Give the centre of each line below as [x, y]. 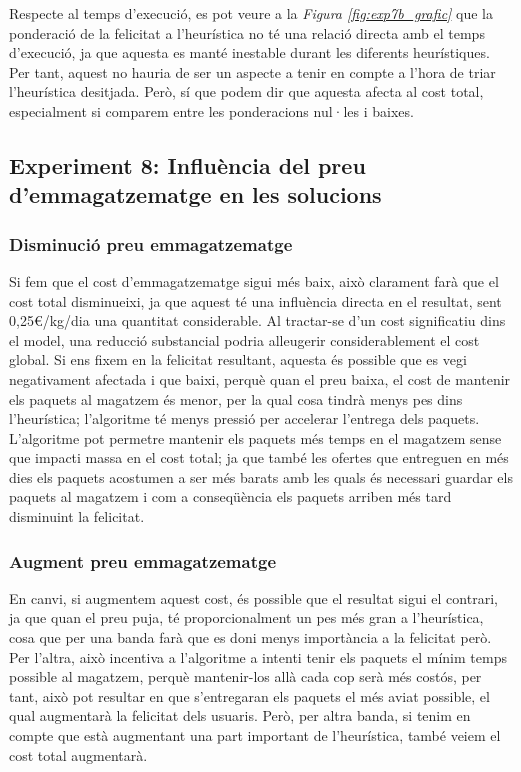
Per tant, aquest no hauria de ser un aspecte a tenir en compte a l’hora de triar [252, 71]
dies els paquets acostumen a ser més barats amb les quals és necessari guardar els [261, 476]
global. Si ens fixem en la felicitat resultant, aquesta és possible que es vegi [238, 359]
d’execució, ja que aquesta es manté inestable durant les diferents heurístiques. [249, 52]
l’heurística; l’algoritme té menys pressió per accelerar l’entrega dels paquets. [244, 418]
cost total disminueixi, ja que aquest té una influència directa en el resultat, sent [255, 300]
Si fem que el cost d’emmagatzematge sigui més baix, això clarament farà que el [254, 280]
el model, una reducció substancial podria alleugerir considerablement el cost [244, 339]
